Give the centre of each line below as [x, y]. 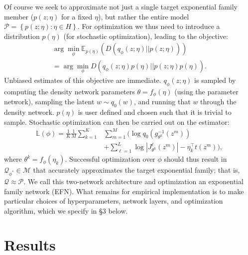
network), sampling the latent [49, 102]
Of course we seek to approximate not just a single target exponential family [121, 6]
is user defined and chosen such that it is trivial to [155, 112]
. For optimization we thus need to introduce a [149, 26]
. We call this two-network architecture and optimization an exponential [133, 181]
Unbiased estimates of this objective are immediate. [83, 80]
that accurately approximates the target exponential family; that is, [136, 170]
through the [218, 102]
